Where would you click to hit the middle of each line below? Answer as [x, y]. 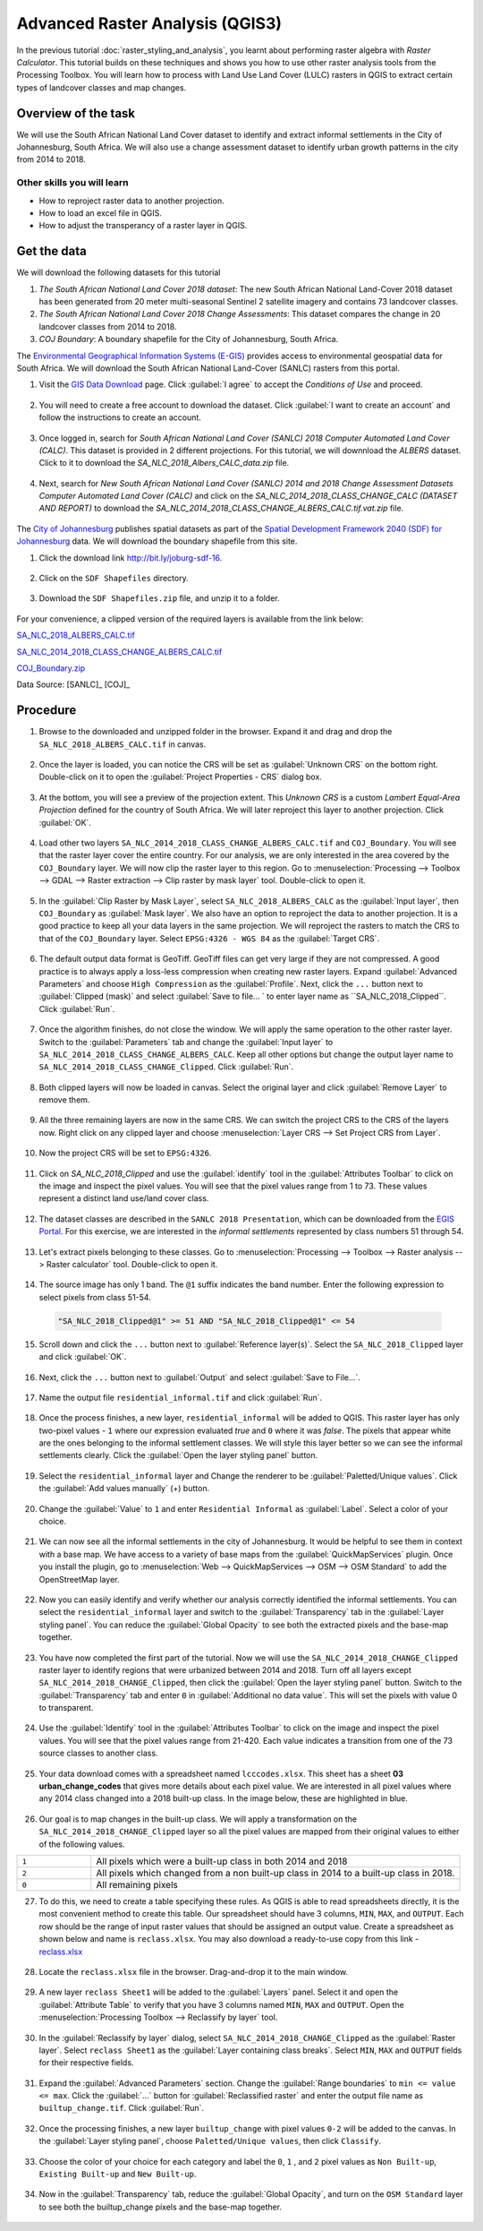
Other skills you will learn [72, 183]
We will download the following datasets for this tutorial [119, 272]
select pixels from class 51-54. [95, 1297]
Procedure [47, 711]
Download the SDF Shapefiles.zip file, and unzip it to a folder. [160, 598]
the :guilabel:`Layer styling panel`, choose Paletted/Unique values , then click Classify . [210, 2141]
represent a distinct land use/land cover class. [124, 1198]
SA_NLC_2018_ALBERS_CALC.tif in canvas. [123, 744]
